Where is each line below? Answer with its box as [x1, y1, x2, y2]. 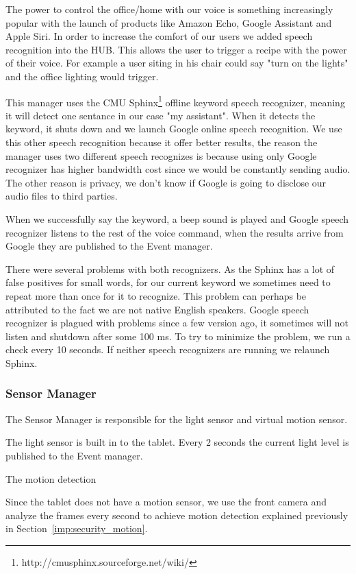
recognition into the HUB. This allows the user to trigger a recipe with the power [5, 42, 347, 56]
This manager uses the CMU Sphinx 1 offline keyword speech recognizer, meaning [5, 93, 345, 109]
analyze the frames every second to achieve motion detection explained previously [5, 507, 348, 522]
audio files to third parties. [5, 189, 118, 203]
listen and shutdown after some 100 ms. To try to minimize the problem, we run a [5, 328, 351, 343]
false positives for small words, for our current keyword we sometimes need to [5, 275, 331, 289]
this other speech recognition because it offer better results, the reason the [5, 135, 318, 149]
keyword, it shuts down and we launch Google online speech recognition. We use [5, 121, 342, 136]
